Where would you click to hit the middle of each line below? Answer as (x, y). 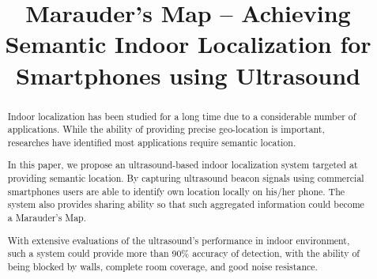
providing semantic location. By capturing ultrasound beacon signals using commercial (186, 178)
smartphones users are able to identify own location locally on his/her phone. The (176, 191)
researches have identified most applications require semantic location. (152, 142)
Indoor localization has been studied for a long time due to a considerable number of (182, 116)
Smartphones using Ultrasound (188, 75)
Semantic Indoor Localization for (188, 44)
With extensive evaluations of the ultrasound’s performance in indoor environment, (179, 240)
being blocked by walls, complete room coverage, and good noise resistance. (162, 266)
